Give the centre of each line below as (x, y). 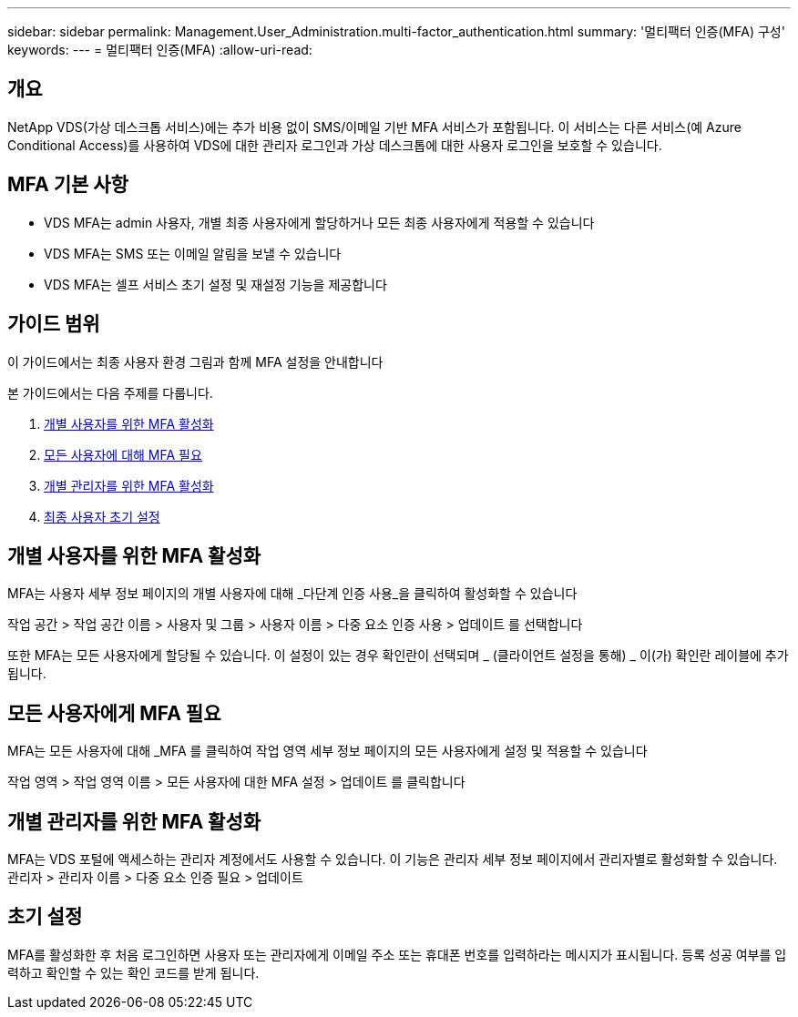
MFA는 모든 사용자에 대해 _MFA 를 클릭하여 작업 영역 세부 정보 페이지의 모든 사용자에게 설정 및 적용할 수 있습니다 (327, 751)
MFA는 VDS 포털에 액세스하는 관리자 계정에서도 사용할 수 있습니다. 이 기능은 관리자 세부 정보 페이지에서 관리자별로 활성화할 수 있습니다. (393, 859)
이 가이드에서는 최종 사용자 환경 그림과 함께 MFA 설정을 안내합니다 (195, 361)
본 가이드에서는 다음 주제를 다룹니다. (110, 392)
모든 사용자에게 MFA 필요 (114, 713)
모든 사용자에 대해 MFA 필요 (123, 454)
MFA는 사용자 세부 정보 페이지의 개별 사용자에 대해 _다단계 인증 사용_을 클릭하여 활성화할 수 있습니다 (292, 594)
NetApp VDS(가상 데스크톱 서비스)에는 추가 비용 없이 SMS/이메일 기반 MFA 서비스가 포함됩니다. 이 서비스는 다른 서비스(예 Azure (374, 127)
